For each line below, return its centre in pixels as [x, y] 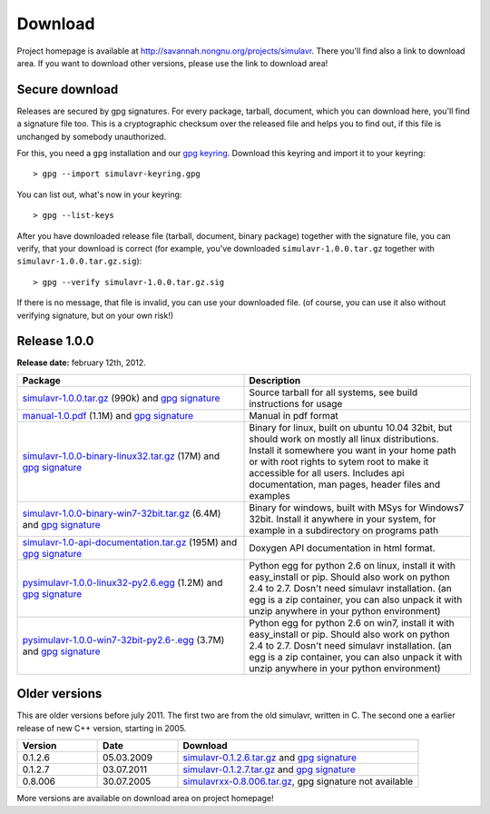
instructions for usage [296, 403]
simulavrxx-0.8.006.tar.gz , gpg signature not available [298, 781]
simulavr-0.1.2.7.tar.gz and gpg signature [269, 769]
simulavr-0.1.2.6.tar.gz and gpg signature [270, 758]
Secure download [68, 89]
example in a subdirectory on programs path [344, 530]
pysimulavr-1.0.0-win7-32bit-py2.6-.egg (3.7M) [123, 640]
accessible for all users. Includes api [327, 472]
